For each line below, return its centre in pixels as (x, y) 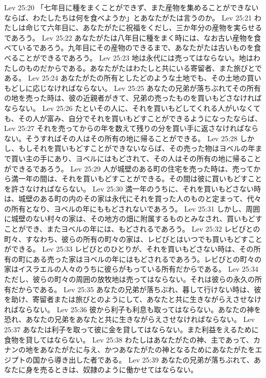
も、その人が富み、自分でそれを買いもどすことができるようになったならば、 (133, 118)
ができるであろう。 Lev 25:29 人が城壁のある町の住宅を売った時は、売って (129, 168)
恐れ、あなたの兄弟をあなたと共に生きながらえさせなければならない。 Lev (130, 319)
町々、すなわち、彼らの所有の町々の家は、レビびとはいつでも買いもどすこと (133, 239)
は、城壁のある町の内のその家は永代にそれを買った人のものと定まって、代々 (133, 199)
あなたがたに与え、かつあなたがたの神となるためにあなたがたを (147, 349)
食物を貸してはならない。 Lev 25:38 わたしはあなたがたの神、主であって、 (129, 339)
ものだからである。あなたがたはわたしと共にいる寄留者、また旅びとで (144, 68)
